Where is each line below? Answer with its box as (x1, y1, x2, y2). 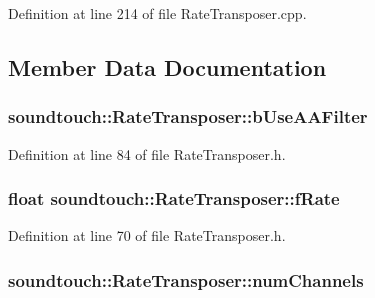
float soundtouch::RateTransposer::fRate (8, 186, 340, 211)
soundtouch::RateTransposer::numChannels (8, 267, 364, 292)
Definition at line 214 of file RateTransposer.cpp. (8, 3, 307, 23)
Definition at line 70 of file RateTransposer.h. (8, 225, 286, 246)
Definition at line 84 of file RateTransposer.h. (8, 143, 286, 164)
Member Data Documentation (8, 51, 327, 82)
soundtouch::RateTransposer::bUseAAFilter (8, 104, 368, 129)
